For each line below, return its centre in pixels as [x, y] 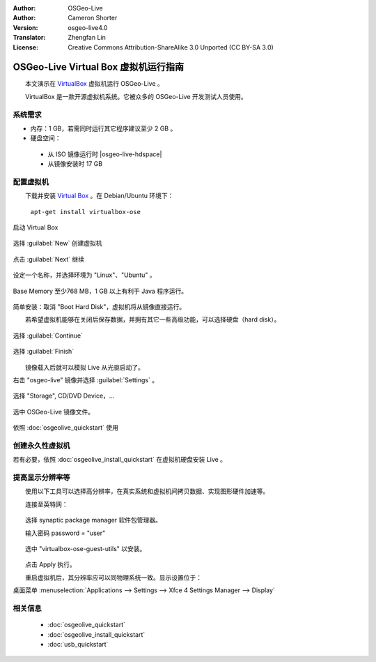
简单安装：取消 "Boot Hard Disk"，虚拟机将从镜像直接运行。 [99, 307]
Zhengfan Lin [87, 38]
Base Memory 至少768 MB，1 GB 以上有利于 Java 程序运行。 [100, 291]
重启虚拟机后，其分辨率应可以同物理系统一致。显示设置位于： [113, 577]
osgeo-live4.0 [88, 27]
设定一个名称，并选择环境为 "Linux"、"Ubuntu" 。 [84, 275]
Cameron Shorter [93, 18]
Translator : [29, 38]
